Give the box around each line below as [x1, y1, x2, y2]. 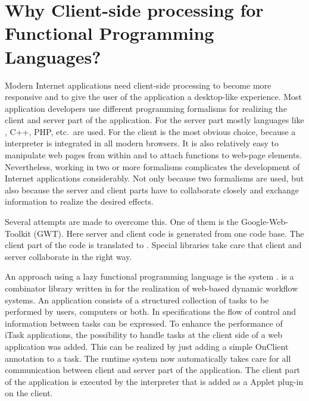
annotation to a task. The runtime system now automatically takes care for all [5, 352, 291, 364]
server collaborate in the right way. [5, 250, 132, 262]
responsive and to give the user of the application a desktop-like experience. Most [5, 90, 302, 103]
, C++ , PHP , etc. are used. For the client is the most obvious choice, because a [5, 125, 296, 137]
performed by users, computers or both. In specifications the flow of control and [5, 305, 296, 318]
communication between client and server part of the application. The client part [5, 364, 301, 376]
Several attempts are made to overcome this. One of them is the [5, 215, 239, 228]
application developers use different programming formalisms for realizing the [5, 102, 287, 114]
